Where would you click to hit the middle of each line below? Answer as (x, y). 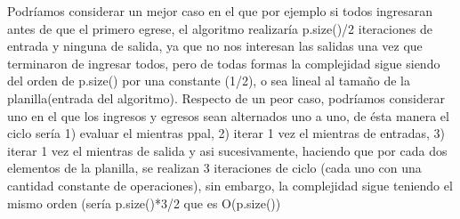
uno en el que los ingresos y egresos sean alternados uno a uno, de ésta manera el (228, 115)
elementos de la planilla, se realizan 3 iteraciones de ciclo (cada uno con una (214, 168)
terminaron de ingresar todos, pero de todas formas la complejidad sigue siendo (224, 63)
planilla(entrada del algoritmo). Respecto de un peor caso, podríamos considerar (226, 97)
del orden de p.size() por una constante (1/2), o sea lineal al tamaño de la (209, 81)
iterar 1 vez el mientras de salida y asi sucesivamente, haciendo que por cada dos (227, 150)
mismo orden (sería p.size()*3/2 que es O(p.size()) (144, 203)
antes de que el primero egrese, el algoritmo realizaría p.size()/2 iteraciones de (220, 28)
